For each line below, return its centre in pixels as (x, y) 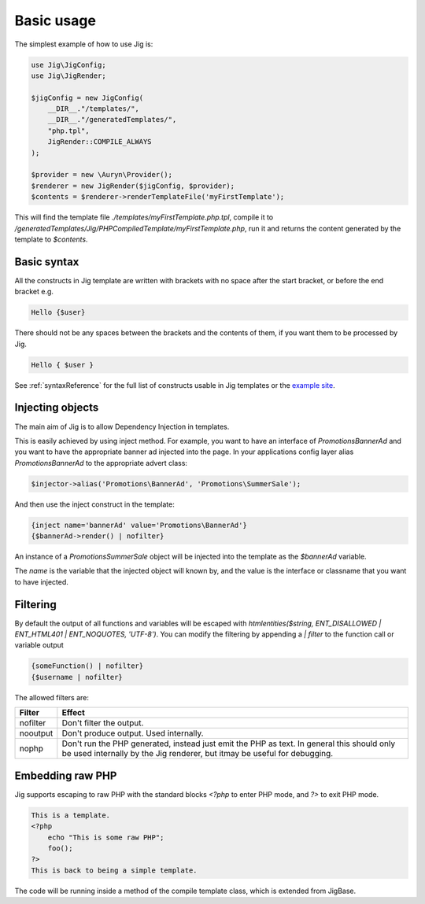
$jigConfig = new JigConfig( (87, 98)
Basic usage (55, 20)
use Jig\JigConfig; (68, 65)
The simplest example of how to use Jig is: (84, 44)
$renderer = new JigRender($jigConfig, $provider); (133, 186)
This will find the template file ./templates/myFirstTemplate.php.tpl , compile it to (144, 217)
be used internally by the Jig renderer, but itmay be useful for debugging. (198, 754)
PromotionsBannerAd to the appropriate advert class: (101, 463)
